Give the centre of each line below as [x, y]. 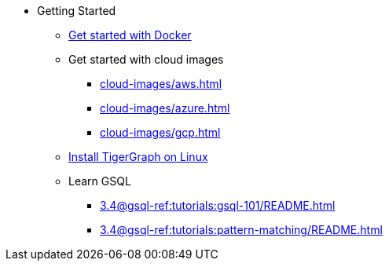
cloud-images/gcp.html [160, 132]
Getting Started [77, 11]
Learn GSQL [100, 181]
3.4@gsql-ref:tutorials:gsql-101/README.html [218, 205]
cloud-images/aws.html [161, 84]
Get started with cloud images [146, 59]
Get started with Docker [130, 35]
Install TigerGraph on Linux [138, 157]
